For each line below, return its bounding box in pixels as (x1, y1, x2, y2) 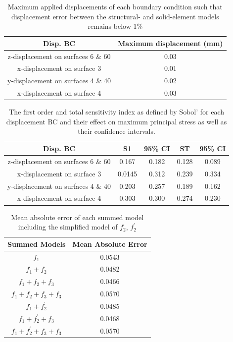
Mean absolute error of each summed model (11, 212, 144, 222)
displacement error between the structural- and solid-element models (11, 11, 219, 21)
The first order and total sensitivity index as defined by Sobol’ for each (9, 107, 225, 117)
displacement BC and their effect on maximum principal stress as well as (6, 116, 227, 126)
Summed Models (7, 238, 66, 249)
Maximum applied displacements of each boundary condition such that (7, 1, 223, 11)
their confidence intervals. (78, 126, 155, 136)
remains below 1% (88, 21, 143, 31)
